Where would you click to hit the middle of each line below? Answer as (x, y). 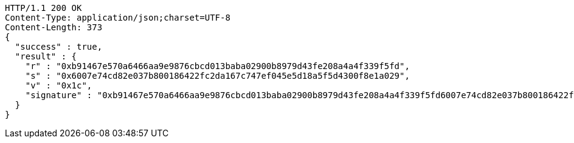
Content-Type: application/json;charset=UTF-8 (118, 18)
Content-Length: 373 (54, 27)
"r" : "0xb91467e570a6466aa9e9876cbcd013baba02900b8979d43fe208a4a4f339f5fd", (217, 66)
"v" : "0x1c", (59, 85)
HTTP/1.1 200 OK (43, 8)
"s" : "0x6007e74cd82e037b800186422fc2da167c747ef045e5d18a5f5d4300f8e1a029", (217, 76)
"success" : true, (59, 47)
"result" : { (46, 56)
